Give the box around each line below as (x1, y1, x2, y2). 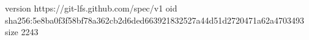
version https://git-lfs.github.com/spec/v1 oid (5, 2, 177, 14)
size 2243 (5, 25, 39, 38)
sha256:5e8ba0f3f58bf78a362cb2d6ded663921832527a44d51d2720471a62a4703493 (5, 13, 304, 26)
